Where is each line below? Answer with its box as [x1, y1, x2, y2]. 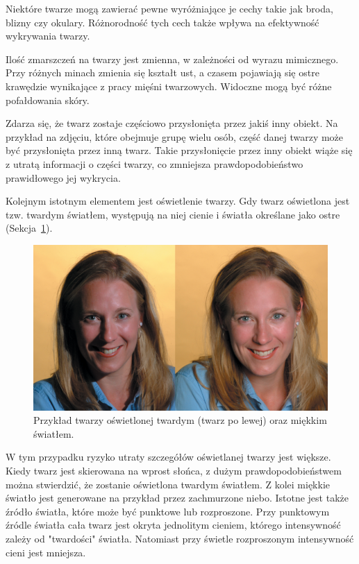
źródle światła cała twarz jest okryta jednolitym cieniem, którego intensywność [6, 518, 341, 532]
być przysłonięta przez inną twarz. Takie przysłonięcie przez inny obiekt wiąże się [6, 143, 353, 157]
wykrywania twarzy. [6, 28, 90, 43]
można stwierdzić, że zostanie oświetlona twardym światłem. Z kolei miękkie [6, 477, 330, 491]
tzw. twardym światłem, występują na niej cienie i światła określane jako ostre [6, 207, 340, 221]
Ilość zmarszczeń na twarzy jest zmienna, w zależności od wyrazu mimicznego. [6, 51, 339, 66]
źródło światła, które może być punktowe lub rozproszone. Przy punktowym [6, 504, 330, 518]
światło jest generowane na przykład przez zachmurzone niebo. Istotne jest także [6, 490, 349, 505]
